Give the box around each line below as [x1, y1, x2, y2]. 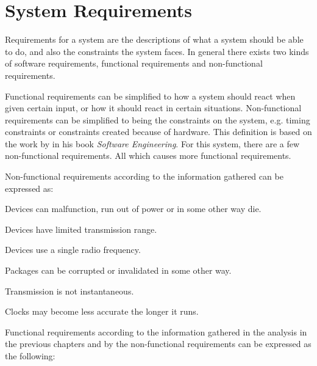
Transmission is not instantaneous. [5, 284, 134, 297]
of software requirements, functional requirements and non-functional [5, 57, 263, 70]
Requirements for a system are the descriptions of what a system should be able [5, 33, 304, 46]
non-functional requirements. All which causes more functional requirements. [5, 149, 291, 162]
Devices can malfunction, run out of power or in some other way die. [5, 202, 262, 215]
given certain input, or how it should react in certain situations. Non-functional [5, 101, 302, 114]
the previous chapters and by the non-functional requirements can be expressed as [5, 337, 312, 350]
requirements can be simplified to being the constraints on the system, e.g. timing [5, 113, 310, 126]
